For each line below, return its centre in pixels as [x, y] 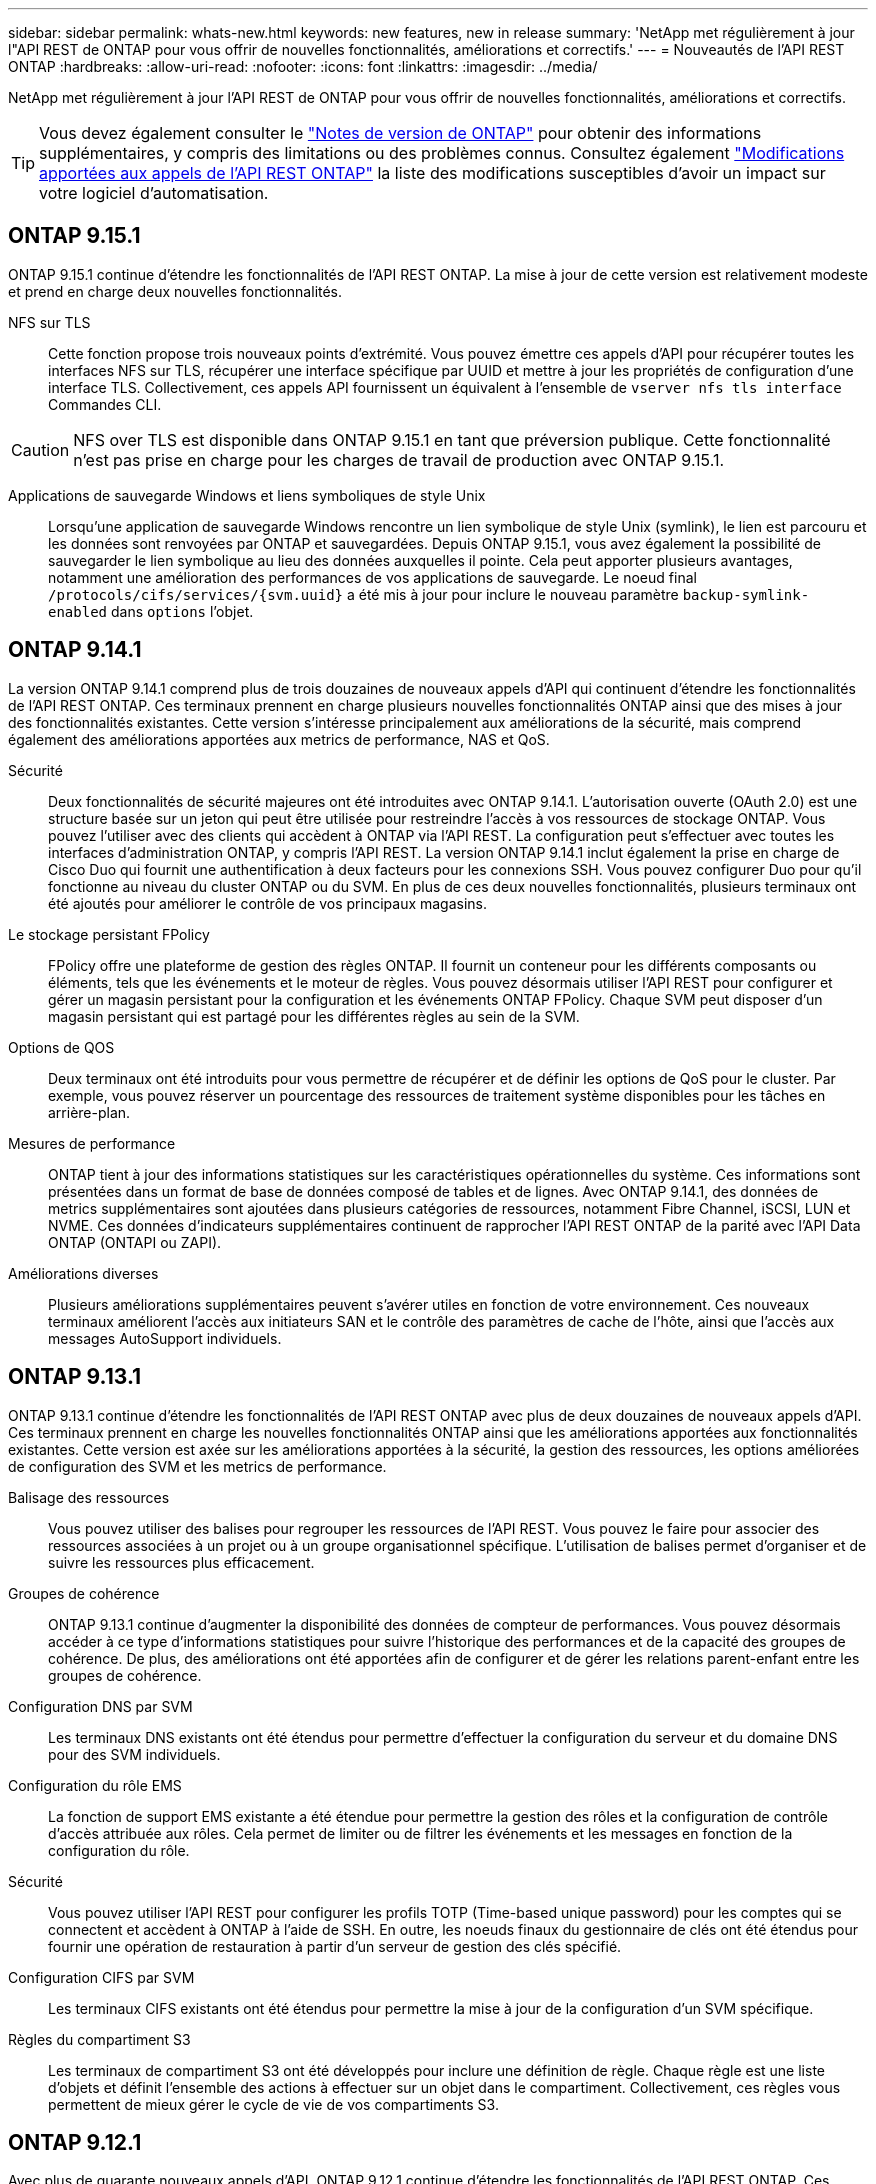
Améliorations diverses [83, 1273]
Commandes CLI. [105, 404]
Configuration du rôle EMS [95, 1785]
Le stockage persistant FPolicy [109, 934]
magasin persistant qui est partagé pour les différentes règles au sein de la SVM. [314, 1016]
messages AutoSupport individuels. [165, 1338]
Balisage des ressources [89, 1497]
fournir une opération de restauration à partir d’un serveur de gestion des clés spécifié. [335, 1946]
